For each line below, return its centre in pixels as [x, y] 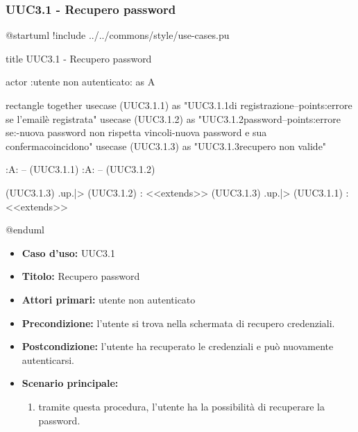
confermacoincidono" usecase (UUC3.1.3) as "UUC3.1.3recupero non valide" [166, 146]
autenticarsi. [48, 359]
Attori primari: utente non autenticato [109, 299]
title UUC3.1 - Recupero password [79, 58]
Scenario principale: [70, 383]
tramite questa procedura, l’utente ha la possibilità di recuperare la [181, 406]
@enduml [25, 230]
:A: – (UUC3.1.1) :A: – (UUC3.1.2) [80, 169]
